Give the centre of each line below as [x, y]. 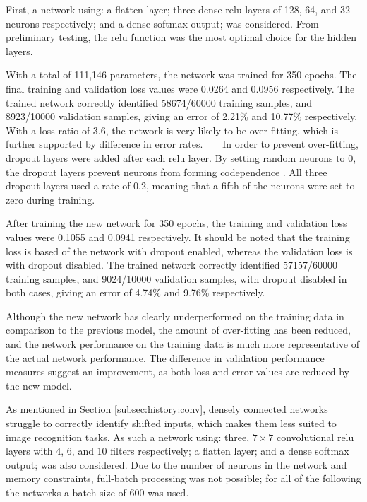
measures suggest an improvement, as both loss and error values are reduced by [178, 372]
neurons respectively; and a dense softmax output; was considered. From [162, 23]
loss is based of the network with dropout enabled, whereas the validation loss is [179, 251]
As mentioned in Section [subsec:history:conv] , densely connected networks [167, 409]
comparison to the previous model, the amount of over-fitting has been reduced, [178, 330]
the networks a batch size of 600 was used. [97, 492]
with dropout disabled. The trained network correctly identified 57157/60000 [172, 265]
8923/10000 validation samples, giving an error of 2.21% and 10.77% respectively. [182, 116]
